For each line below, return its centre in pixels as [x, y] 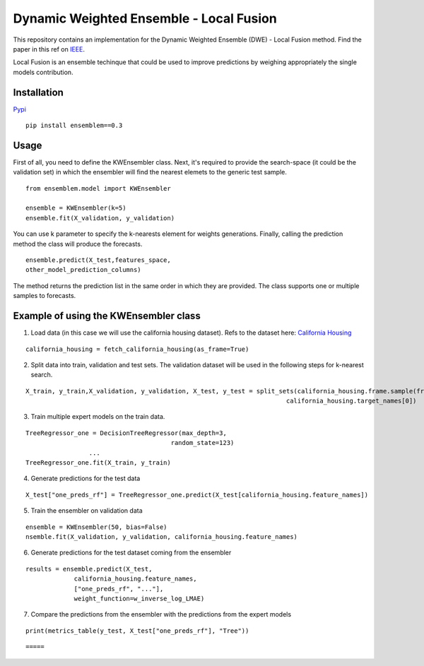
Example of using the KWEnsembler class [107, 316]
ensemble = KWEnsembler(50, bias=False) [96, 527]
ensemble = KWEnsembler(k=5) [76, 208]
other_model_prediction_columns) [83, 270]
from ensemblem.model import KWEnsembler [98, 188]
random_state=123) [202, 443]
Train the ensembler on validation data [87, 511]
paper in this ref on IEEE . [49, 49]
